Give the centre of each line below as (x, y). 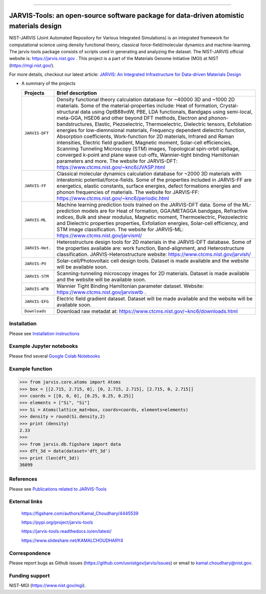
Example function (31, 368)
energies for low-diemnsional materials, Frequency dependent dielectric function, (151, 130)
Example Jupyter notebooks (44, 346)
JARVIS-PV (35, 264)
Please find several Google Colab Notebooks (55, 356)
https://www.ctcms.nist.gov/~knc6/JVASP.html (111, 167)
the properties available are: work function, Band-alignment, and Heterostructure (151, 248)
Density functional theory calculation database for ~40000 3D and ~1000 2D (146, 99)
